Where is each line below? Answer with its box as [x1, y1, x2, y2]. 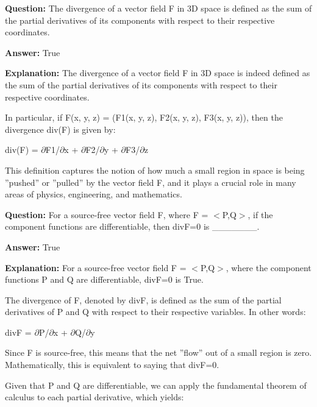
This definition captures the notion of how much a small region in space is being [5, 163, 305, 176]
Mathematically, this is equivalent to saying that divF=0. [5, 358, 219, 371]
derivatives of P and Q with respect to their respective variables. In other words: [5, 305, 306, 318]
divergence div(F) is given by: [5, 122, 116, 135]
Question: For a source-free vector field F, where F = [5, 208, 208, 221]
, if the [248, 208, 273, 221]
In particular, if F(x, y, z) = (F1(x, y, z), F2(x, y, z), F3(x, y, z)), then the [5, 111, 283, 124]
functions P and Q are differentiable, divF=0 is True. [5, 273, 204, 286]
